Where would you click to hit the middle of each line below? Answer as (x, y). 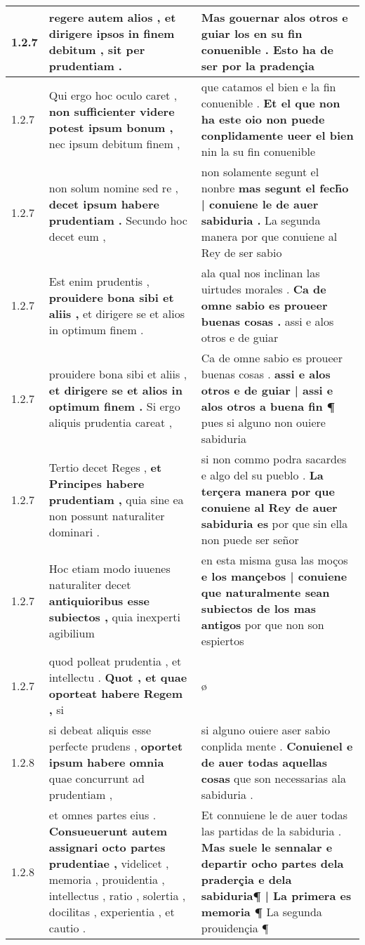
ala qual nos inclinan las (260, 273)
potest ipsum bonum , (111, 127)
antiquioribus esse (99, 600)
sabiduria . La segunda (261, 220)
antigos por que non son (263, 625)
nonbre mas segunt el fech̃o (275, 188)
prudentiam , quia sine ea (116, 499)
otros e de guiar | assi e (267, 390)
